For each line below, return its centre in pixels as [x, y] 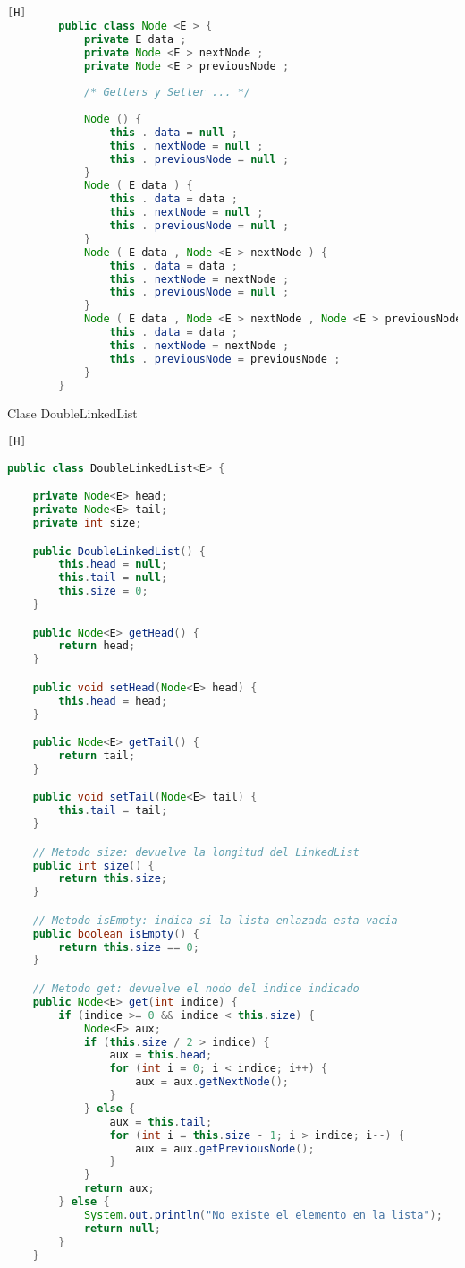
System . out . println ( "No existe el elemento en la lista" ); [263, 1215]
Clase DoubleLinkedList [72, 413]
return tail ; [97, 756]
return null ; [122, 1228]
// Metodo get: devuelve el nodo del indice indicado [196, 989]
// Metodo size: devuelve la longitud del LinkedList [196, 852]
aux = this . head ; [161, 1055]
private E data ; [135, 39]
